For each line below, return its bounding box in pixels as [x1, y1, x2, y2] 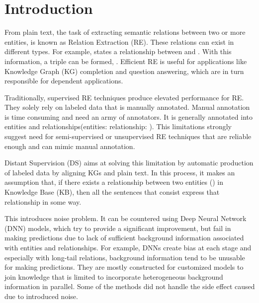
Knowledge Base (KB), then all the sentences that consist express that [4, 187, 220, 197]
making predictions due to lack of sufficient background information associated [4, 232, 244, 243]
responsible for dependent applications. [4, 76, 123, 86]
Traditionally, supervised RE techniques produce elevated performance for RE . [4, 92, 244, 102]
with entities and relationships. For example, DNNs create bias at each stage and [4, 242, 252, 252]
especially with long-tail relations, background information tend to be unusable [4, 252, 245, 262]
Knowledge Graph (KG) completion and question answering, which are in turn [4, 66, 244, 76]
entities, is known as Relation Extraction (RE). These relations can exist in [4, 36, 234, 47]
